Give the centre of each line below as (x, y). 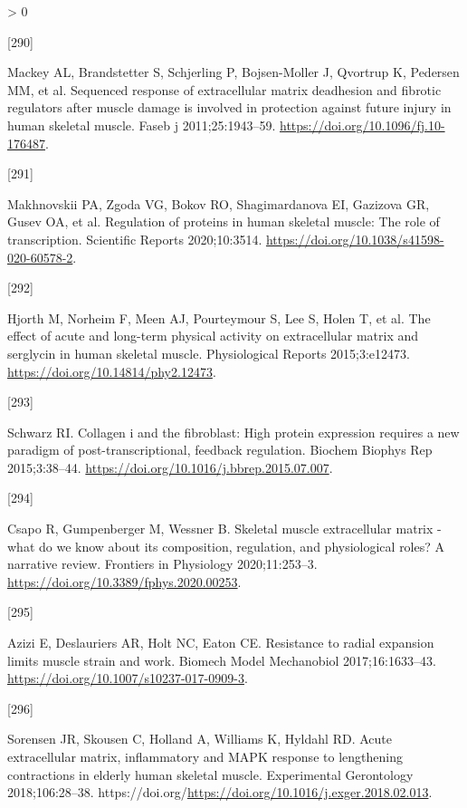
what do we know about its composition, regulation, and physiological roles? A (226, 546)
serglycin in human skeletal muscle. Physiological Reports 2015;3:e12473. (209, 353)
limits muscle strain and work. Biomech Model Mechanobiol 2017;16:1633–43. (222, 660)
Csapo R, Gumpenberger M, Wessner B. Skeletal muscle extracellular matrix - (224, 529)
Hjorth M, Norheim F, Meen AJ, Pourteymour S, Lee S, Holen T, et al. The (219, 317)
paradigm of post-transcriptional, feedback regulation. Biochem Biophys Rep (220, 450)
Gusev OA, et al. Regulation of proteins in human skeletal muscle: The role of (224, 221)
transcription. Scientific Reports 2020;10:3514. (135, 239)
